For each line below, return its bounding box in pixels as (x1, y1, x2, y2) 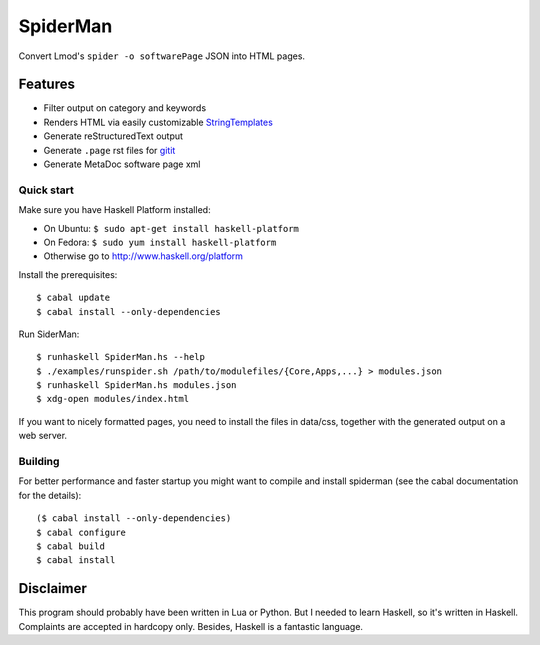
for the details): (18, 489, 82, 501)
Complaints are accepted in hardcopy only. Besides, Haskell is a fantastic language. (18, 620, 364, 632)
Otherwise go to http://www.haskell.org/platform (43, 250, 244, 262)
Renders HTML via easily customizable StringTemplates (43, 116, 274, 128)
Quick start (18, 183, 75, 197)
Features (18, 76, 75, 93)
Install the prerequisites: (18, 268, 118, 280)
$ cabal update (36, 292, 111, 304)
